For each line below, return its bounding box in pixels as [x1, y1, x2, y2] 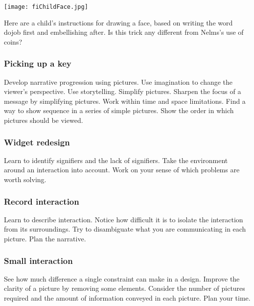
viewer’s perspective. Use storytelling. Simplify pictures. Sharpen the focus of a [4, 86, 241, 96]
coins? [4, 36, 23, 47]
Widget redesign [4, 136, 70, 148]
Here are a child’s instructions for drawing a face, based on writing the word [4, 17, 233, 27]
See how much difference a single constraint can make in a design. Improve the [4, 273, 240, 283]
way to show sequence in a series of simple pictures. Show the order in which [4, 105, 234, 116]
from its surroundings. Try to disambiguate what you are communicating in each [4, 224, 246, 234]
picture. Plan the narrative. [4, 234, 86, 244]
